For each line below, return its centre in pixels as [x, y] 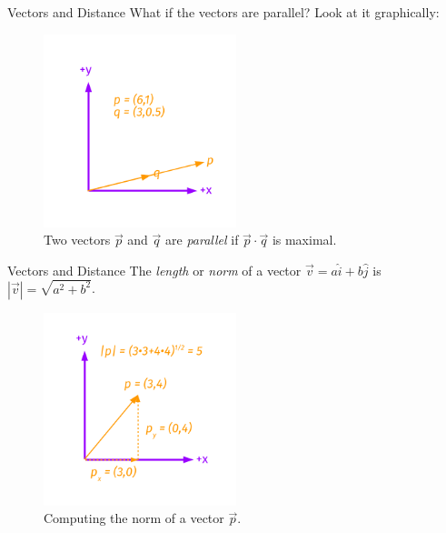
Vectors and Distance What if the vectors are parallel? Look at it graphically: [223, 12]
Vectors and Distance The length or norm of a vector [154, 270]
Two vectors [77, 240]
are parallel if [202, 240]
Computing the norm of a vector [134, 518]
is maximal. [304, 240]
